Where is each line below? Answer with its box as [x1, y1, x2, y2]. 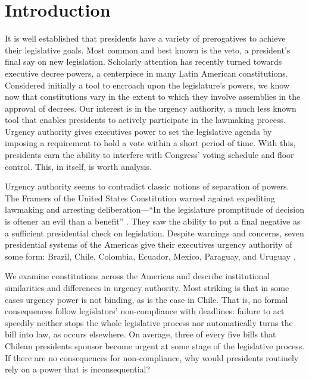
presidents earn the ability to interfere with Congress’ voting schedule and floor [5, 149, 294, 161]
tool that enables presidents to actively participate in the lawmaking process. [5, 113, 286, 126]
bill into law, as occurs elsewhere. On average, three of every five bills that [5, 328, 276, 340]
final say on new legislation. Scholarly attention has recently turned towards [5, 55, 282, 68]
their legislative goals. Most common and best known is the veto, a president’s [5, 43, 291, 56]
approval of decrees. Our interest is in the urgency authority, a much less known [5, 102, 296, 114]
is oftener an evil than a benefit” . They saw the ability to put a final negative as [5, 215, 301, 228]
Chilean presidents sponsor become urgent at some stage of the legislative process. [5, 339, 305, 352]
